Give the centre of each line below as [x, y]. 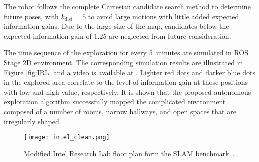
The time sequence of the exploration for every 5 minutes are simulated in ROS [126, 53]
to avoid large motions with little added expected [163, 16]
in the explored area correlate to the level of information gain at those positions [126, 82]
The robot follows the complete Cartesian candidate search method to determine [127, 6]
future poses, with [31, 16]
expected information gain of [48, 36]
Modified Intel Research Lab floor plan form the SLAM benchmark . [129, 153]
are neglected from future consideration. [170, 36]
